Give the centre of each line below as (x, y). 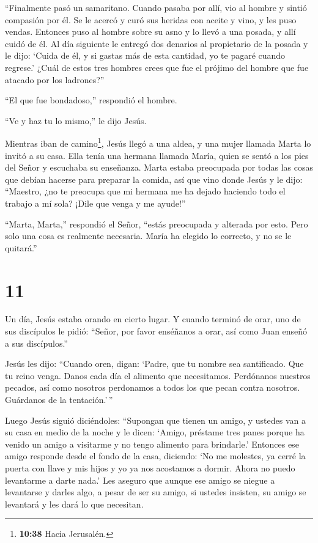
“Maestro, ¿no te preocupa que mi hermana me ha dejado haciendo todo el (145, 191)
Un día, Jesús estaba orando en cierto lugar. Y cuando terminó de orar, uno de (153, 319)
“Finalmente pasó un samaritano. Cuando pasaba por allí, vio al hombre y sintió (156, 7)
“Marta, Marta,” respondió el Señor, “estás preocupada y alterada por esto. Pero (157, 223)
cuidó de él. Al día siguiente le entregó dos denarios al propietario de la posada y (157, 43)
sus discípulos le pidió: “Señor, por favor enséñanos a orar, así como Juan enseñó (156, 331)
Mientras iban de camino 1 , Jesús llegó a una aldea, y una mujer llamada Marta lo (158, 142)
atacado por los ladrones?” (55, 79)
